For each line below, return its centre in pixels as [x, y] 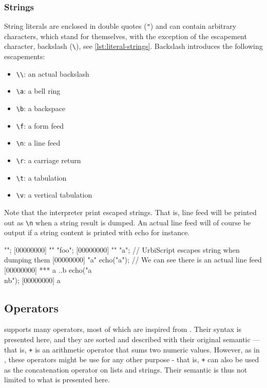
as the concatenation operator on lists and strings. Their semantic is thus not [126, 369]
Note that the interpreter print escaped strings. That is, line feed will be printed [130, 212]
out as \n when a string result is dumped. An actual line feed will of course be [128, 222]
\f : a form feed [40, 125]
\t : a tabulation [41, 177]
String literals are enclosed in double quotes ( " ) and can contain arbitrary [120, 26]
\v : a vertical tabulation [54, 195]
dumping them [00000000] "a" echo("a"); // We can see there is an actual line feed [133, 260]
